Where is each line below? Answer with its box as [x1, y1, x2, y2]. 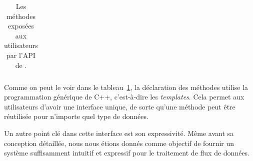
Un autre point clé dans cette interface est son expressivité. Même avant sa [4, 128, 234, 138]
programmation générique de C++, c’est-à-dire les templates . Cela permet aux [4, 91, 244, 102]
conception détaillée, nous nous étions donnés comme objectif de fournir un [4, 137, 234, 148]
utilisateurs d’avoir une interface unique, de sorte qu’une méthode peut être [4, 101, 235, 111]
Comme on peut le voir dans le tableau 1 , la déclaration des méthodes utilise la [4, 81, 248, 92]
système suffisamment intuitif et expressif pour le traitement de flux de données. [4, 147, 250, 158]
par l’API [6, 49, 35, 60]
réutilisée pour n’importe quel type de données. [4, 111, 148, 121]
